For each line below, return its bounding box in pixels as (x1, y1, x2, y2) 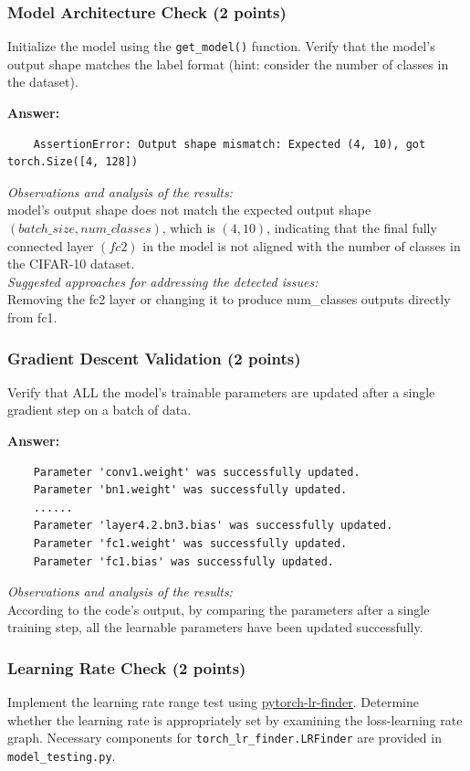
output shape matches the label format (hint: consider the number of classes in (7, 54, 449, 73)
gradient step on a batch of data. (7, 400, 192, 419)
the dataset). (7, 72, 78, 91)
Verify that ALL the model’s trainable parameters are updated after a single (7, 382, 435, 401)
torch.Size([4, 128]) (7, 155, 139, 169)
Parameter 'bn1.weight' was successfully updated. (33, 483, 348, 497)
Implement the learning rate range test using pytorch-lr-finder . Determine (7, 692, 419, 712)
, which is (162, 218, 215, 238)
